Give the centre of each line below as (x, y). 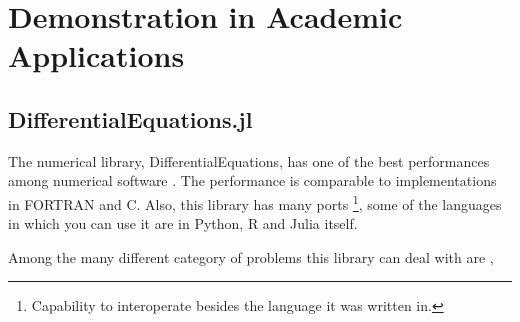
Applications (96, 55)
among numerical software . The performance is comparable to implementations (252, 180)
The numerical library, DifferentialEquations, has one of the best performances (249, 160)
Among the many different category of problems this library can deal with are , (251, 256)
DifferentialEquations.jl (130, 118)
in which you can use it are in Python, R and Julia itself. (183, 223)
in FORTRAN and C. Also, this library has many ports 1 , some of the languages (255, 202)
